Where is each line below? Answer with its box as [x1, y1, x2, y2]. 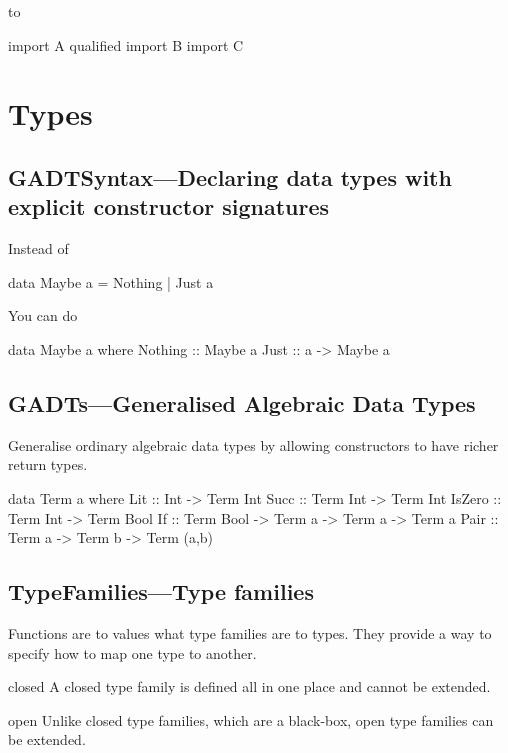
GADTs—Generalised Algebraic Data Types [8, 387, 476, 418]
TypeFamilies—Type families [8, 576, 314, 607]
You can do [8, 305, 78, 326]
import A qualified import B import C [8, 34, 244, 55]
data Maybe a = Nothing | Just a [8, 271, 214, 292]
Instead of [8, 238, 69, 259]
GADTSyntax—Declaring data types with [8, 161, 452, 192]
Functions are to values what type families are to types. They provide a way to [8, 622, 492, 643]
